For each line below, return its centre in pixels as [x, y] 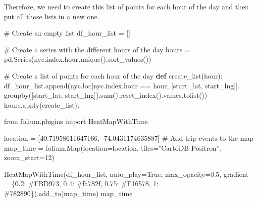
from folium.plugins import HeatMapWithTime [76, 121]
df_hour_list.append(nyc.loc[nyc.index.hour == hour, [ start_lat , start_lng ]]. [122, 85]
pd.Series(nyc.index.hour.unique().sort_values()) [78, 59]
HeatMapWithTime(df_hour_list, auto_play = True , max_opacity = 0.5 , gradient [126, 174]
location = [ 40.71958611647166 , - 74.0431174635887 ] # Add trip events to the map [129, 138]
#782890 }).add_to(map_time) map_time [68, 193]
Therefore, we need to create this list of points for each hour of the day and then [127, 6]
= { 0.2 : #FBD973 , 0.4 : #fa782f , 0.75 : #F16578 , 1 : [81, 183]
